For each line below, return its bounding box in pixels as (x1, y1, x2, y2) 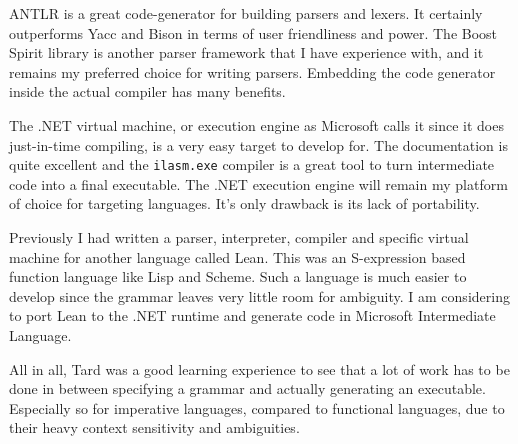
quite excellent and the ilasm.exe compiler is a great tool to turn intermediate (9, 154, 495, 175)
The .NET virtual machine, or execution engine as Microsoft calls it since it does (9, 114, 504, 135)
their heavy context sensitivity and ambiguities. (9, 417, 300, 438)
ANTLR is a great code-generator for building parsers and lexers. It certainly (9, 3, 483, 23)
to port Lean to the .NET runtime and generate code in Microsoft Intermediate (9, 305, 496, 326)
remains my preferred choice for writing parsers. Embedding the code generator (9, 61, 496, 82)
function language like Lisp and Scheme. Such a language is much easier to (9, 266, 467, 287)
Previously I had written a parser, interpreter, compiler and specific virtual (9, 227, 469, 247)
